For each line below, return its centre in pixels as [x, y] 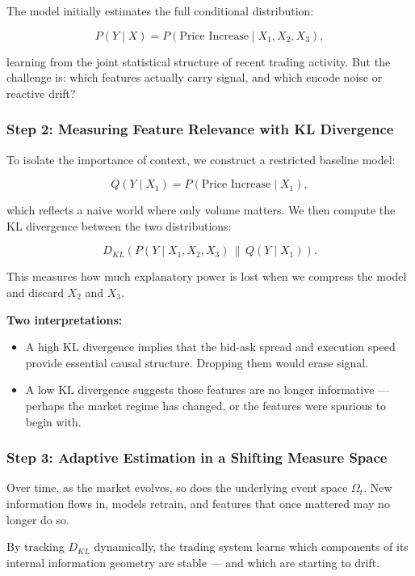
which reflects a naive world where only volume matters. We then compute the [201, 210]
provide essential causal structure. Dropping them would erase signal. [197, 362]
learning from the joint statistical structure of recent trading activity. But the [199, 61]
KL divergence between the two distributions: [119, 225]
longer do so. [38, 519]
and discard [35, 292]
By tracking [36, 546]
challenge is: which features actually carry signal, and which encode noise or [195, 77]
